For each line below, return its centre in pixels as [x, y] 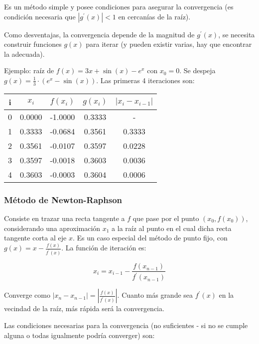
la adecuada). [24, 54]
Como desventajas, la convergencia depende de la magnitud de [99, 34]
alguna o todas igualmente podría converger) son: [79, 335]
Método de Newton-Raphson [63, 199]
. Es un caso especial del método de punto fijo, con [150, 238]
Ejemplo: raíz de [29, 70]
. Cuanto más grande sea [155, 295]
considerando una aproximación [52, 228]
